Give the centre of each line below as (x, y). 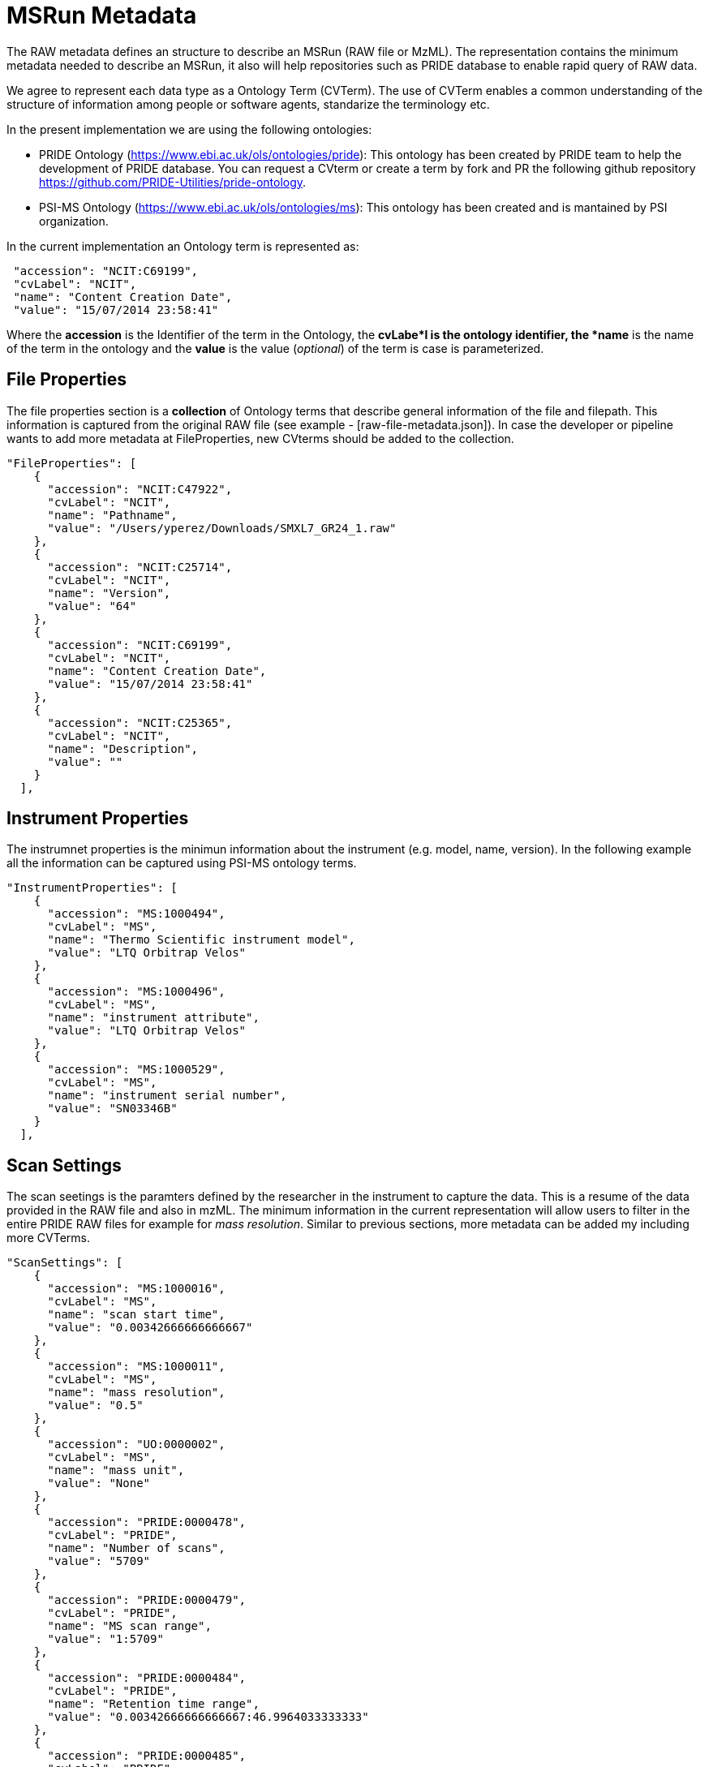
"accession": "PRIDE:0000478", (147, 1522)
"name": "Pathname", (112, 515)
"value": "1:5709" (105, 1639)
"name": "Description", (123, 748)
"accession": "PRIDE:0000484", (147, 1678)
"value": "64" (92, 606)
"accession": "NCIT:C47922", (140, 489)
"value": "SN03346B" (112, 1109)
